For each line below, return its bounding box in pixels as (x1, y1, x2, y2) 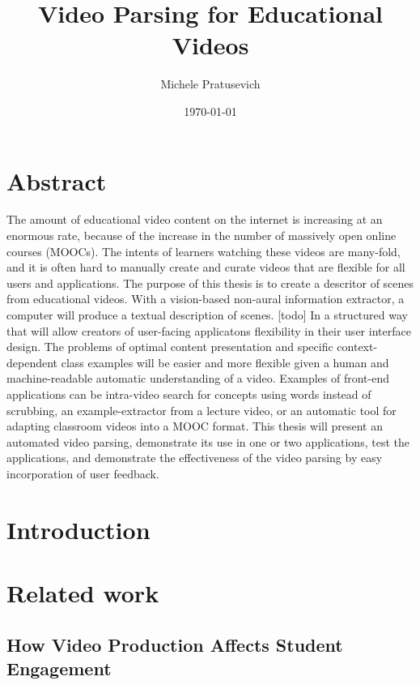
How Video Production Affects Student (6, 631, 343, 657)
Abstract (6, 164, 107, 197)
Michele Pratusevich (160, 75, 261, 92)
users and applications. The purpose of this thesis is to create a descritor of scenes (6, 274, 414, 291)
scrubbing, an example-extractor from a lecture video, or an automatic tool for (6, 401, 397, 418)
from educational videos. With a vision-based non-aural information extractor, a (6, 290, 405, 307)
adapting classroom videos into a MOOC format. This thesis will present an (6, 417, 383, 435)
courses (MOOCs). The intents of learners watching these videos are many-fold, (6, 242, 401, 259)
